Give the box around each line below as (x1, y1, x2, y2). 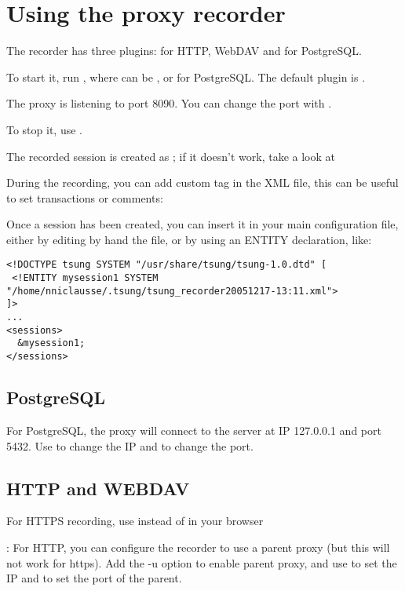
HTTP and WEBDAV (6, 476, 190, 500)
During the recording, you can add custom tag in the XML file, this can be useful (6, 174, 399, 191)
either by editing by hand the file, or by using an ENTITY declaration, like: (6, 231, 372, 247)
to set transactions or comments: (6, 189, 163, 206)
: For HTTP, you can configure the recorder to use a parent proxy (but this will (6, 538, 390, 555)
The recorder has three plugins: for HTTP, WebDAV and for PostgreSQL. (6, 42, 362, 59)
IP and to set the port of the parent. (6, 570, 182, 586)
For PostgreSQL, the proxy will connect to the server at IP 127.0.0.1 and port (6, 421, 381, 438)
